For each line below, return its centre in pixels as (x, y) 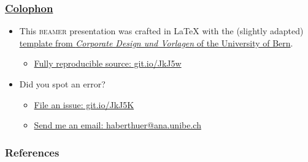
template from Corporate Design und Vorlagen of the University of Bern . (156, 42)
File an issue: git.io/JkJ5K (84, 104)
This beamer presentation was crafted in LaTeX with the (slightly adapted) (161, 31)
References (32, 152)
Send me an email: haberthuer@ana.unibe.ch (117, 125)
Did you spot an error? (62, 84)
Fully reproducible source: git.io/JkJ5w (108, 63)
